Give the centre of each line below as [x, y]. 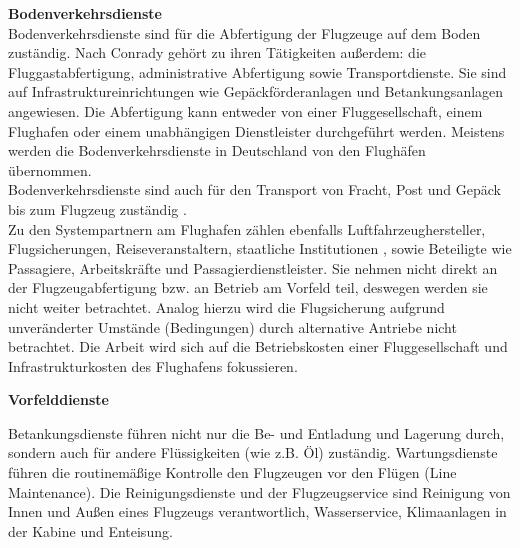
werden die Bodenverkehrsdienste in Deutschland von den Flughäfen [217, 150]
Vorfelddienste [58, 399]
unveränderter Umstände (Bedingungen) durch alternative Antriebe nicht [232, 326]
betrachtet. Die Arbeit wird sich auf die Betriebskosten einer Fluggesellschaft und [258, 346]
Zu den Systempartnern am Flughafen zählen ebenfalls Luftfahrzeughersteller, [247, 228]
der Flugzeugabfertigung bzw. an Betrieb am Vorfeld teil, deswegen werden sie [248, 287]
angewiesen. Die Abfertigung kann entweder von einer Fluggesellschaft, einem [245, 110]
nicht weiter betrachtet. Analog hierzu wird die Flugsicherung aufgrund [226, 306]
